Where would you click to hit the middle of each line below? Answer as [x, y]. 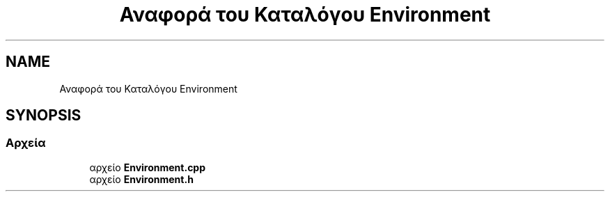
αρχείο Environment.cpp [148, 167]
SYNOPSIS [44, 116]
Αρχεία [26, 143]
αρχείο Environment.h [141, 179]
